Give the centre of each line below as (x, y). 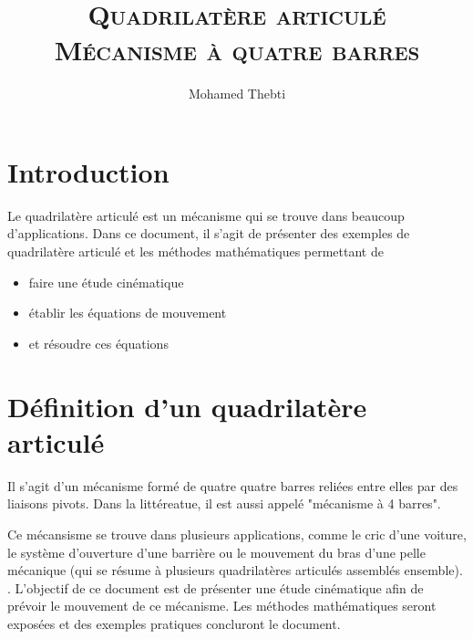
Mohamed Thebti (237, 94)
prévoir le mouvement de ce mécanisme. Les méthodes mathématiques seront (222, 606)
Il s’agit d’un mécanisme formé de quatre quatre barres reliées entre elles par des (233, 485)
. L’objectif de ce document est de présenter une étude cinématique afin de (216, 587)
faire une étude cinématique (106, 282)
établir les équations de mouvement (128, 313)
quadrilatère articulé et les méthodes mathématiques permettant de (195, 251)
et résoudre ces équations (98, 343)
